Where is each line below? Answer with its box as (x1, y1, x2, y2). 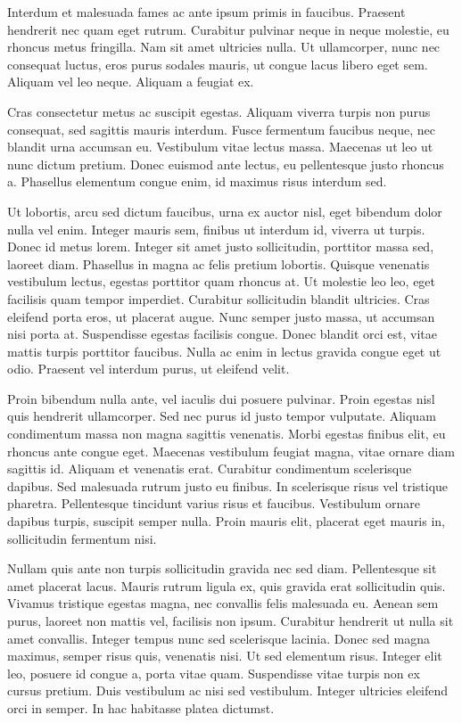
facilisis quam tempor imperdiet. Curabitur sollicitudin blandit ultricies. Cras (7, 289, 430, 308)
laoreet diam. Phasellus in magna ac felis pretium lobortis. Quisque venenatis (7, 254, 430, 273)
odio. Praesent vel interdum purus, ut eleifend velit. (7, 359, 290, 378)
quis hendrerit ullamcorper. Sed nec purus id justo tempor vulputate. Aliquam (7, 407, 436, 425)
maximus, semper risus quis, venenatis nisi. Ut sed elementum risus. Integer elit (7, 646, 442, 665)
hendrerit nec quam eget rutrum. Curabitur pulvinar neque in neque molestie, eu (7, 20, 450, 38)
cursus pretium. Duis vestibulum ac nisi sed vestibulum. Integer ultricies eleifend (7, 681, 449, 700)
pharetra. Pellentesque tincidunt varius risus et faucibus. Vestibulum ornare (7, 494, 420, 513)
